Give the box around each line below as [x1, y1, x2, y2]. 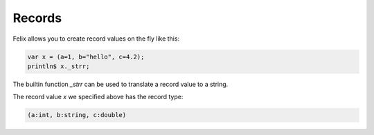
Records [12, 10, 62, 25]
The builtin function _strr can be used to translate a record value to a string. [12, 80, 229, 88]
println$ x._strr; [27, 62, 90, 70]
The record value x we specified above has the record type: [12, 93, 184, 101]
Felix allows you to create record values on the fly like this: [12, 34, 180, 43]
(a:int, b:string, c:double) [27, 111, 127, 119]
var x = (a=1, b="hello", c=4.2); [27, 52, 145, 61]
